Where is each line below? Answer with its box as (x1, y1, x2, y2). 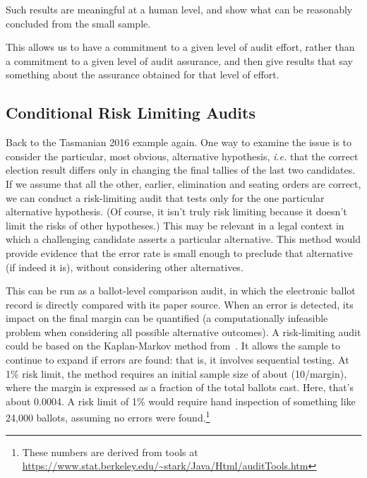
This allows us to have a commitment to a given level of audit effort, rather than (6, 40, 355, 54)
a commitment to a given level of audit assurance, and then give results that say (6, 53, 353, 68)
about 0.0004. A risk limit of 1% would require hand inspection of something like (6, 393, 356, 408)
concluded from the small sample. (6, 16, 151, 30)
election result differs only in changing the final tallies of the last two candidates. (6, 162, 356, 177)
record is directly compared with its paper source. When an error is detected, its (6, 297, 354, 311)
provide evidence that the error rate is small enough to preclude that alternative (6, 245, 353, 260)
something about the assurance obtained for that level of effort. (6, 67, 279, 82)
